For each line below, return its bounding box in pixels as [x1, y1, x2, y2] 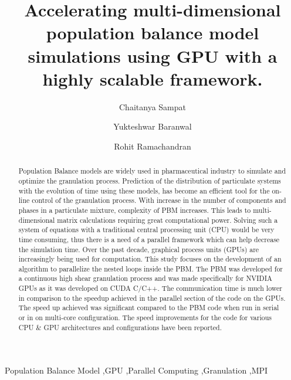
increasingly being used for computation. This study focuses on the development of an [18, 254, 282, 264]
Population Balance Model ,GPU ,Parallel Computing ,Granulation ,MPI [5, 364, 268, 376]
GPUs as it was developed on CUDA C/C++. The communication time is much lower [18, 283, 282, 293]
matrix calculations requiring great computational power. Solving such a [57, 215, 278, 225]
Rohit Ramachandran [114, 140, 191, 152]
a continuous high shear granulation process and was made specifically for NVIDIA [18, 273, 272, 283]
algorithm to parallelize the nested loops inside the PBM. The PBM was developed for [18, 263, 283, 273]
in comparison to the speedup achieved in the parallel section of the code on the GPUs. [18, 293, 286, 303]
